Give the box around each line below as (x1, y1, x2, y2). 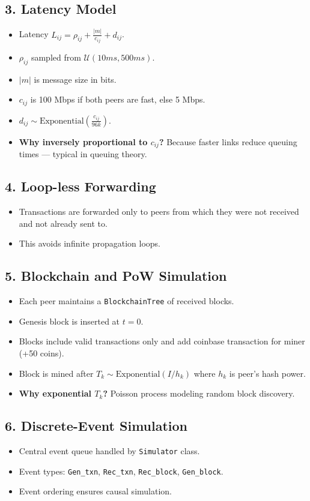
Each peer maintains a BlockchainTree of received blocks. (19, 295, 234, 307)
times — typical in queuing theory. (19, 148, 147, 160)
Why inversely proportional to (19, 135, 148, 148)
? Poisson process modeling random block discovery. (103, 387, 295, 400)
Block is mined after (19, 367, 94, 379)
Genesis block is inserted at (19, 314, 120, 327)
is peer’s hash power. (229, 367, 306, 379)
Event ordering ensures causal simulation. (19, 485, 172, 497)
